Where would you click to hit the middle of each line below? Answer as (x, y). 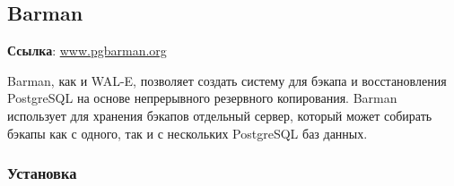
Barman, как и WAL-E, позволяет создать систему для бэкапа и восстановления (227, 80)
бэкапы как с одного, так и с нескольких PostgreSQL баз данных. (188, 133)
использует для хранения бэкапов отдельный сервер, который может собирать (220, 115)
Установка (42, 173)
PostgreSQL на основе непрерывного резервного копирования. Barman (202, 98)
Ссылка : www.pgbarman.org (87, 51)
